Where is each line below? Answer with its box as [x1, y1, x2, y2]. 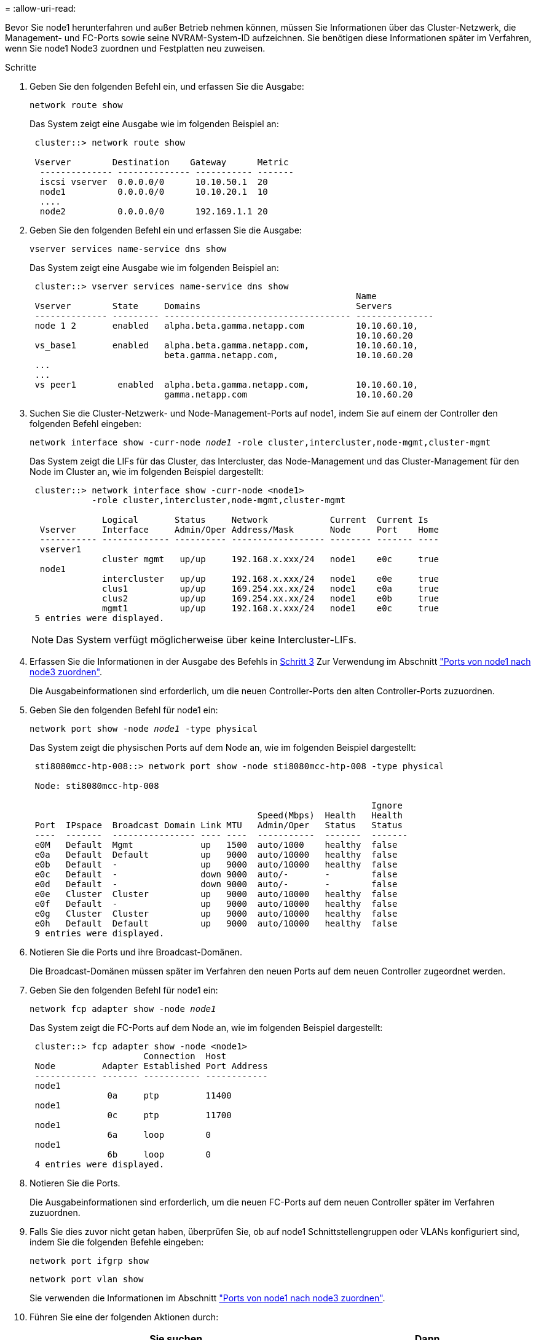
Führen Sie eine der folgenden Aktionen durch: [30, 1312, 219, 1322]
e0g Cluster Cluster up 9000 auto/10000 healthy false [34, 909, 398, 919]
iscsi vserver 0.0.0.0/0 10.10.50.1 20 [39, 177, 268, 187]
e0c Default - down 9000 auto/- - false [34, 869, 398, 879]
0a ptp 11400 [107, 1091, 232, 1100]
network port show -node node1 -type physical [30, 724, 258, 734]
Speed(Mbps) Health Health [257, 810, 403, 820]
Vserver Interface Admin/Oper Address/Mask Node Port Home [39, 525, 439, 535]
